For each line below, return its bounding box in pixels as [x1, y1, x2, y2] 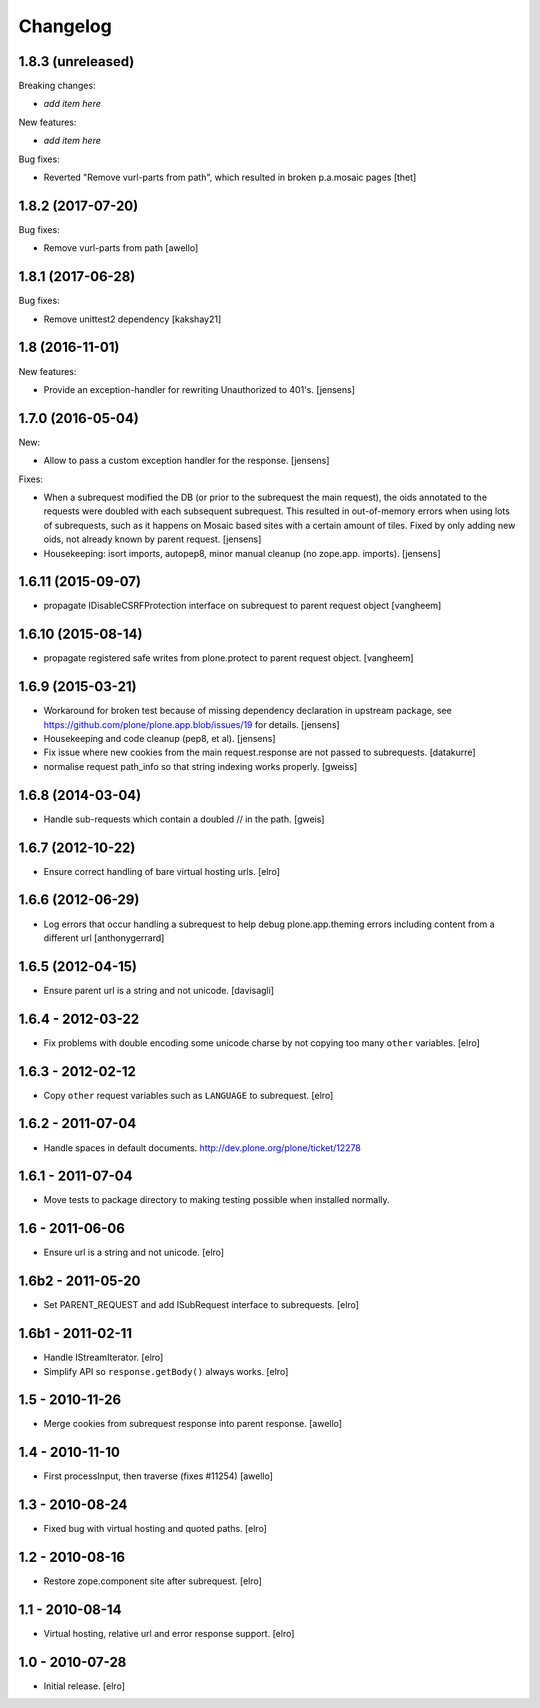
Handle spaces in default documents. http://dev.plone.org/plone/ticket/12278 [43, 1141, 362, 1154]
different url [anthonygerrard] [43, 931, 165, 944]
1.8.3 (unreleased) [18, 53, 135, 70]
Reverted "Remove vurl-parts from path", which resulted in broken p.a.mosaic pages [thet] [43, 171, 417, 184]
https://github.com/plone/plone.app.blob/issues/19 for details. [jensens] [43, 718, 340, 730]
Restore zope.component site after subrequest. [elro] [43, 1575, 262, 1587]
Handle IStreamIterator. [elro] [43, 1351, 164, 1364]
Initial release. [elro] [43, 1680, 125, 1692]
